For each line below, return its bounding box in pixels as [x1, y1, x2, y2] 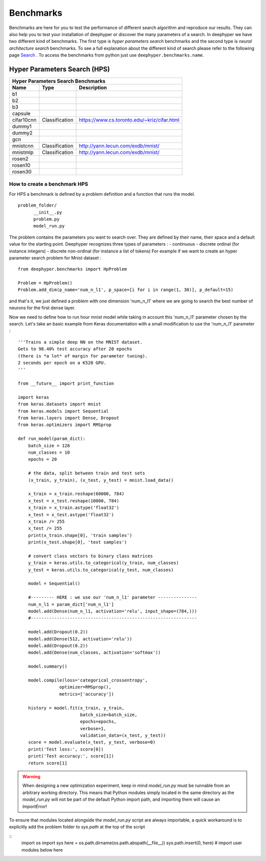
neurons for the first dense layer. [9, 305, 76, 311]
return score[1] [28, 760, 67, 766]
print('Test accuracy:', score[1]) [28, 753, 114, 759]
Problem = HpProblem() [18, 280, 73, 286]
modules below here [21, 847, 63, 853]
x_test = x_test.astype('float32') [28, 512, 114, 517]
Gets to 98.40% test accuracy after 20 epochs [18, 346, 133, 352]
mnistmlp [12, 149, 34, 156]
